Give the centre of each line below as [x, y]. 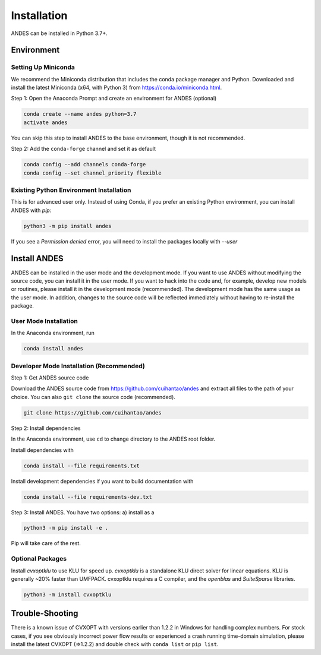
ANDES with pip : [31, 210]
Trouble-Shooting [45, 614]
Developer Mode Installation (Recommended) [78, 366]
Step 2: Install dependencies [46, 428]
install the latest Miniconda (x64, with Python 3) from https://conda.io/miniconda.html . [117, 88]
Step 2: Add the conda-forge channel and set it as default [83, 149]
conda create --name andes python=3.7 [80, 114]
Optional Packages [39, 559]
